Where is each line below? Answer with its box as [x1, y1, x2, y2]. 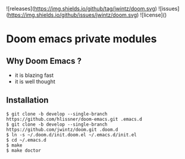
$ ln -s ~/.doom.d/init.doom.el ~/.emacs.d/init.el [6, 132, 137, 138]
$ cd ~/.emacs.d [6, 137, 46, 143]
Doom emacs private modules [6, 32, 157, 46]
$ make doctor [6, 147, 42, 154]
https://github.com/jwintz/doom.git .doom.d [6, 126, 118, 133]
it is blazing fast [14, 71, 54, 79]
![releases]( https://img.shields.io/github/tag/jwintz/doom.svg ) [6, 5, 158, 12]
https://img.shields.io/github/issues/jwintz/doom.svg [8, 11, 137, 18]
